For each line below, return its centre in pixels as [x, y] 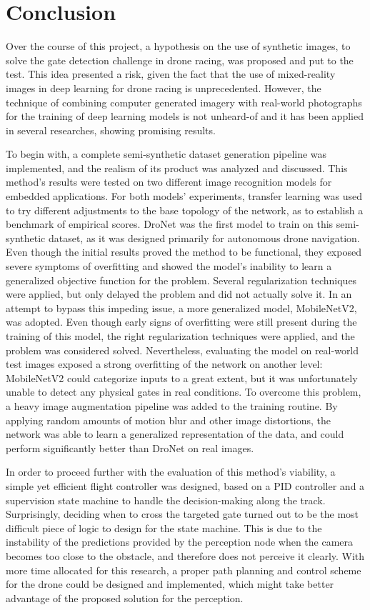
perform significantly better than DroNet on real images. [130, 447]
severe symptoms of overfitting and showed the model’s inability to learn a [169, 266]
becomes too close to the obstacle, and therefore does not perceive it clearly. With [185, 555]
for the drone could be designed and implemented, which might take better [170, 584]
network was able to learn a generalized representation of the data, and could [175, 434]
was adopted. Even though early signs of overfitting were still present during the [181, 322]
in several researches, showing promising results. [111, 130]
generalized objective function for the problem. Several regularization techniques [181, 280]
